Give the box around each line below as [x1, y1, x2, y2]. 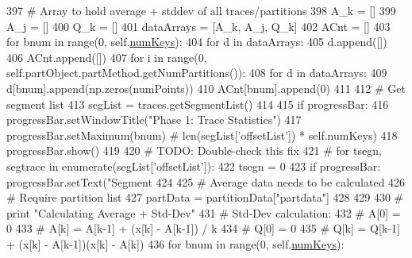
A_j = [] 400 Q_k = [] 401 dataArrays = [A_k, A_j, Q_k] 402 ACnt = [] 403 [6, 17, 391, 34]
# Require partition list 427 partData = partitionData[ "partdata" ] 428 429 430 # [6, 189, 404, 206]
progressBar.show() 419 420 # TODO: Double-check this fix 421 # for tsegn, [6, 142, 382, 159]
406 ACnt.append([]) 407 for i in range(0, [6, 48, 207, 65]
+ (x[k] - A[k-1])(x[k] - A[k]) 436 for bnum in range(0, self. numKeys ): [6, 235, 345, 252]
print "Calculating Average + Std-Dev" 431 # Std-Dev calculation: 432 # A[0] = [6, 204, 401, 221]
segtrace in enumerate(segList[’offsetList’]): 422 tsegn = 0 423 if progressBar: [6, 157, 381, 174]
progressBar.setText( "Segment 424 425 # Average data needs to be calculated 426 [6, 173, 406, 190]
